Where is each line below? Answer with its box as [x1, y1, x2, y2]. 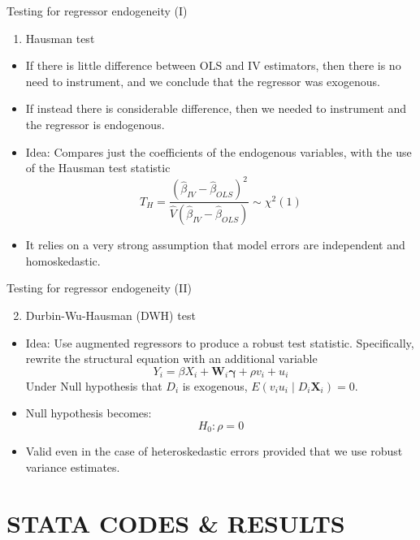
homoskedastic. [25, 252, 101, 269]
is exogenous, [182, 377, 248, 394]
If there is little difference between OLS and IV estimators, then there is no [25, 57, 401, 74]
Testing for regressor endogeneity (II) [6, 279, 192, 296]
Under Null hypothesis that [25, 377, 162, 394]
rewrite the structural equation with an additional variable [25, 350, 318, 367]
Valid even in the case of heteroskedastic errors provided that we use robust [25, 443, 403, 460]
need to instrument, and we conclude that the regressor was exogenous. [25, 72, 380, 89]
